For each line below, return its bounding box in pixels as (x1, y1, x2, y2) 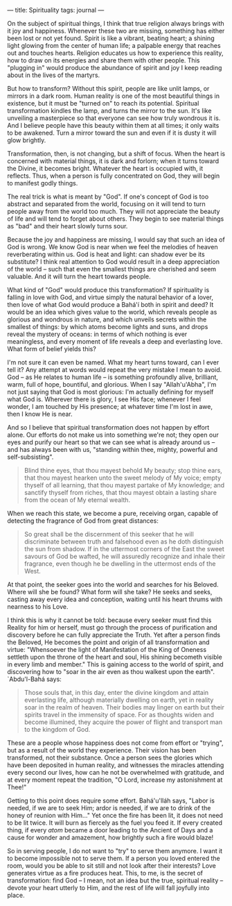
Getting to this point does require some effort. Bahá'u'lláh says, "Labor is (7, 796, 215, 805)
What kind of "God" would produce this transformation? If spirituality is (7, 286, 210, 294)
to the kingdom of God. (24, 725, 91, 733)
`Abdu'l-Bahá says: (7, 675, 62, 683)
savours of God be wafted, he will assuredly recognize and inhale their (24, 552, 226, 560)
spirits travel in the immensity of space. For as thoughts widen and (24, 711, 215, 719)
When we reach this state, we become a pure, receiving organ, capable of (7, 510, 218, 517)
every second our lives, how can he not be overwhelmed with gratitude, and (7, 769, 224, 776)
